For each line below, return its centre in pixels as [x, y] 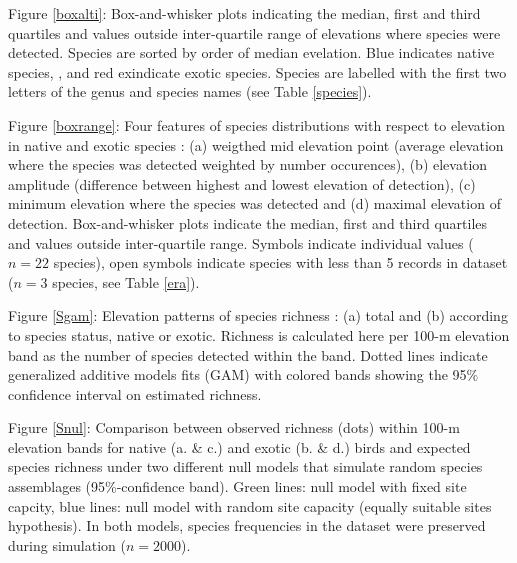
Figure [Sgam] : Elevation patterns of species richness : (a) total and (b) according [258, 315]
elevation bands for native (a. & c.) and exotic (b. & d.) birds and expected [239, 446]
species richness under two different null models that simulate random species [245, 466]
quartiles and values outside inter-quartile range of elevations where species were [254, 32]
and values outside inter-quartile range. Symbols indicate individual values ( [241, 242]
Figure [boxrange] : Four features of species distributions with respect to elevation [256, 124]
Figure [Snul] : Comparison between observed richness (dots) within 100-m [234, 427]
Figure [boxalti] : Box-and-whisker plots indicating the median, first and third [244, 13]
